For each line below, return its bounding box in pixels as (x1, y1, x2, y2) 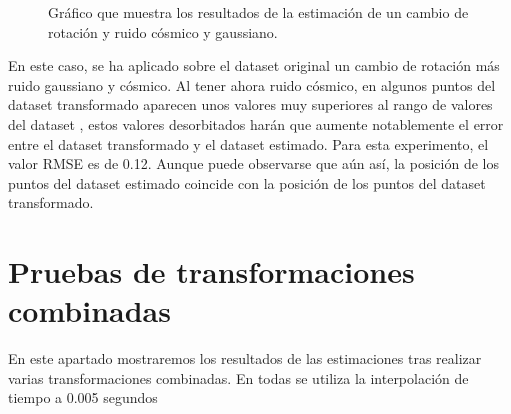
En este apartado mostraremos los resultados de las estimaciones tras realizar (8, 348, 482, 369)
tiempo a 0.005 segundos (8, 387, 158, 408)
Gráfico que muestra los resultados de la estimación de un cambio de (48, 2, 469, 22)
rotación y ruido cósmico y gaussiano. (48, 21, 278, 42)
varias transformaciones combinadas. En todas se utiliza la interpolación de (8, 367, 469, 388)
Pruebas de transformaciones (8, 251, 415, 292)
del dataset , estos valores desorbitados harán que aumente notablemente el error (8, 113, 504, 134)
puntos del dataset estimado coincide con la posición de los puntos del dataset (8, 172, 486, 193)
